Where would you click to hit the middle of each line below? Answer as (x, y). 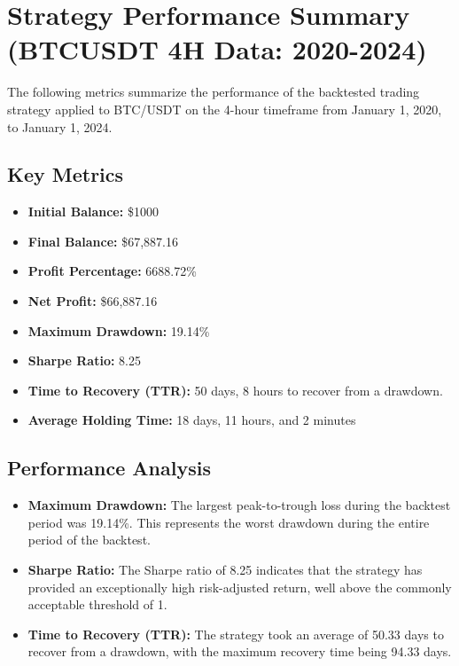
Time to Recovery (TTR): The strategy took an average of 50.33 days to (236, 634)
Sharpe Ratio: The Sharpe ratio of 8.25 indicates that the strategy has (225, 570)
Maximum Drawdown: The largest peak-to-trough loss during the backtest (239, 505)
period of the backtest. (89, 540)
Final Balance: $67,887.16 (103, 241)
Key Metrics (66, 174)
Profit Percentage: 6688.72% (112, 271)
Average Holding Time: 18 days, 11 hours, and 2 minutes (192, 420)
